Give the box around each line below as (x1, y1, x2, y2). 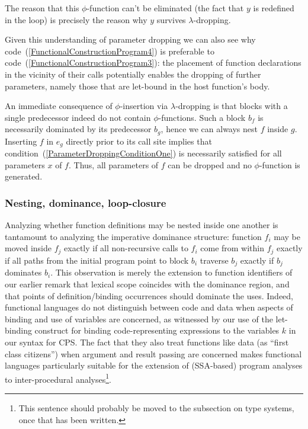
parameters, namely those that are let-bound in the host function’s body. (5, 79, 270, 92)
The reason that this (5, 2, 79, 14)
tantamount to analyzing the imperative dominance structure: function (5, 230, 262, 242)
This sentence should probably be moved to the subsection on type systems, (18, 401, 294, 414)
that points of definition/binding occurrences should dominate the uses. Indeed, (5, 289, 294, 302)
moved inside (5, 242, 52, 254)
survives (156, 13, 186, 25)
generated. (5, 170, 43, 183)
